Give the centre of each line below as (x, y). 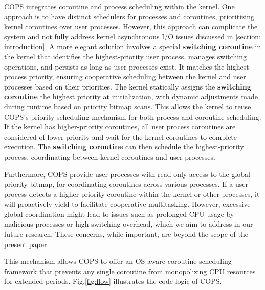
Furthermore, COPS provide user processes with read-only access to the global (127, 174)
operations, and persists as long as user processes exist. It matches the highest (127, 66)
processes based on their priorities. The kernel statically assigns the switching (128, 86)
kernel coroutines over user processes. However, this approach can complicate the (131, 26)
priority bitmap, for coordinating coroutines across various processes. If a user (126, 184)
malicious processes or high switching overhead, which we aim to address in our (129, 224)
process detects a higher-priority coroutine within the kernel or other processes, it (132, 194)
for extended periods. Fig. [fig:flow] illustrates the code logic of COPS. (113, 281)
